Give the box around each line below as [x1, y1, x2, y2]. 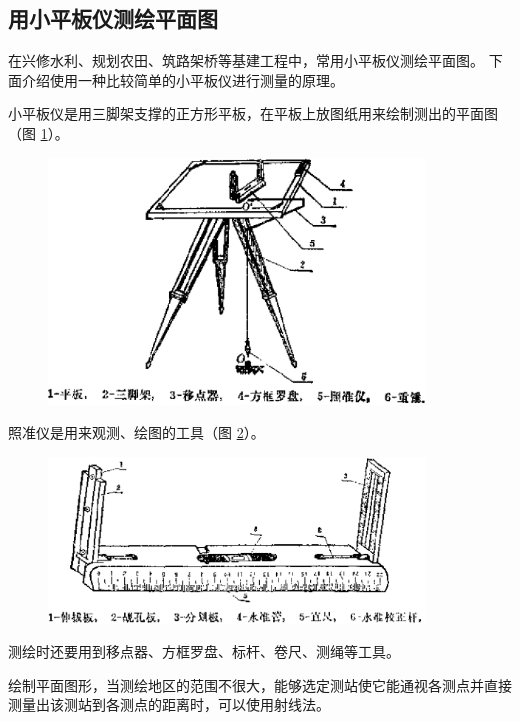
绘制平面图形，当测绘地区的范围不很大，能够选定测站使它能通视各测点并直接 [8, 674, 512, 695]
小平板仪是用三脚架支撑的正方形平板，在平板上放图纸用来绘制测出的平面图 [8, 103, 498, 124]
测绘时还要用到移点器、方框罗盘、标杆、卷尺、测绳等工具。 [8, 641, 400, 662]
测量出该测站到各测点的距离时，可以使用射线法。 [8, 694, 330, 715]
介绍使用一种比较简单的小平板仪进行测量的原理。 [21, 69, 344, 90]
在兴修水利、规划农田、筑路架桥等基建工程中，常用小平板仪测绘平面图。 [8, 50, 484, 71]
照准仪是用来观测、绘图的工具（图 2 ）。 [8, 422, 265, 443]
